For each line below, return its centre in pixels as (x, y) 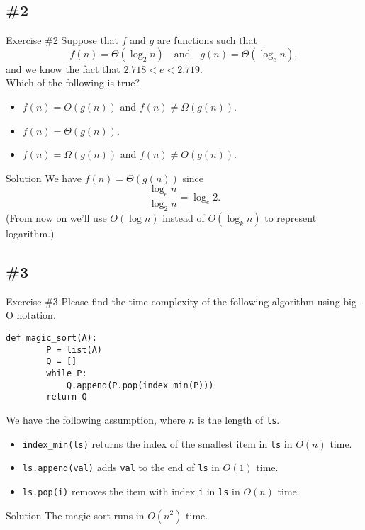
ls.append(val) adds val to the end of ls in (121, 467)
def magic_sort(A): (51, 338)
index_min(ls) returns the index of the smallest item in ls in (157, 443)
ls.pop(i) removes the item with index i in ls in (131, 491)
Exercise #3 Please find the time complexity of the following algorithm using (173, 301)
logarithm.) (30, 233)
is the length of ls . (239, 419)
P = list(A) (74, 350)
